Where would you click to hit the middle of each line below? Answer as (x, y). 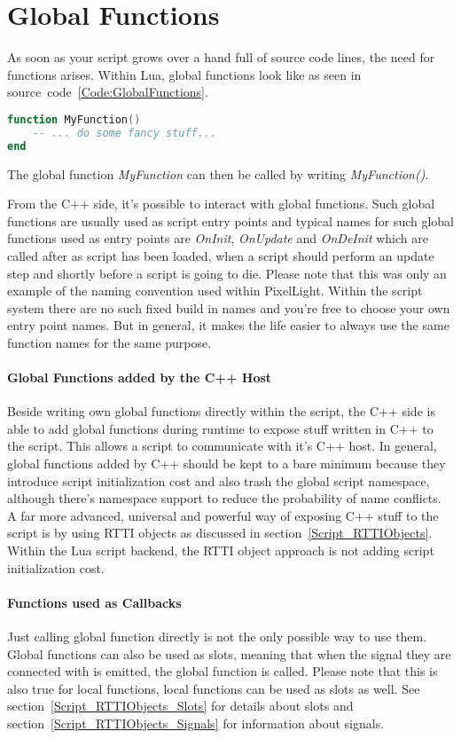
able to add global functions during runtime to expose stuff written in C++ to (220, 428)
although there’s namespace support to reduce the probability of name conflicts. (224, 498)
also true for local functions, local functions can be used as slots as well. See (214, 688)
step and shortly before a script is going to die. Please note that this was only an (227, 273)
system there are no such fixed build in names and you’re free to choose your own (229, 307)
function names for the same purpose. (109, 342)
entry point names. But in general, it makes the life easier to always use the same (228, 325)
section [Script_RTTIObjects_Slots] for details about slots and (180, 706)
